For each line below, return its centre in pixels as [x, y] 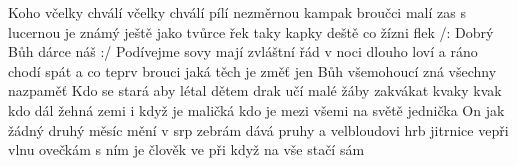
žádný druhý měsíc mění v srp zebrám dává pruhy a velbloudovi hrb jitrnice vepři [258, 129]
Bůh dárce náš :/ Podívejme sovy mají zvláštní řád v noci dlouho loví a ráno [243, 51]
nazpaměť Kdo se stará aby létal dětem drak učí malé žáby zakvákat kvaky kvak [255, 90]
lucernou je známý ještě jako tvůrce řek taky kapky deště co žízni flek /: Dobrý [251, 31]
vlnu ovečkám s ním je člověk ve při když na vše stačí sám [186, 149]
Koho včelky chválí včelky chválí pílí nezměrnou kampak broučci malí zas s [237, 12]
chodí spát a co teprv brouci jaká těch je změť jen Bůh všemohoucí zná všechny [252, 70]
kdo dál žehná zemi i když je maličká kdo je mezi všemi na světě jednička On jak [256, 109]
